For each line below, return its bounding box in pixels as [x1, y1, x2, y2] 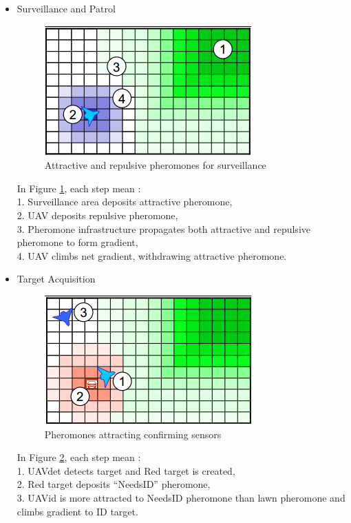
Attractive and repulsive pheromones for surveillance [44, 158, 266, 172]
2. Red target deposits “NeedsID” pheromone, [17, 477, 211, 491]
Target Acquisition [17, 271, 96, 286]
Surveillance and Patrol [17, 1, 116, 15]
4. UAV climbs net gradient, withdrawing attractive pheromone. [17, 248, 287, 263]
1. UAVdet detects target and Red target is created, [17, 463, 235, 478]
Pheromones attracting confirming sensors [44, 427, 222, 441]
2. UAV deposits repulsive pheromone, [17, 207, 178, 222]
